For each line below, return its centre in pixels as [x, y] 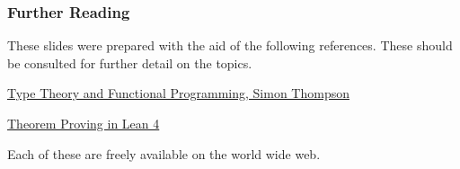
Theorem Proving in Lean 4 [84, 123]
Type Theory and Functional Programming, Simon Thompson [178, 93]
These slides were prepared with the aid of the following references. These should [230, 45]
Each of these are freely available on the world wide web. [164, 153]
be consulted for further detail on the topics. [130, 62]
